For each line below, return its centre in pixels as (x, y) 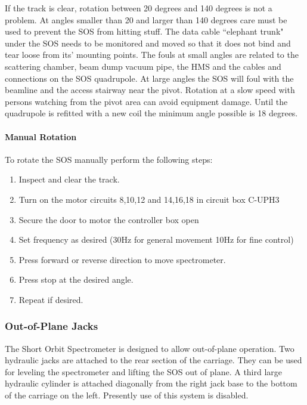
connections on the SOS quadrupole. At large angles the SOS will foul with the (149, 78)
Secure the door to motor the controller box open (109, 219)
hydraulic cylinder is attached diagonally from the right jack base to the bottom (151, 383)
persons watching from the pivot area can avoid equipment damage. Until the (146, 101)
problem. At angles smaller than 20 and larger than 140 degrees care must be (146, 19)
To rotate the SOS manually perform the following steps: (109, 159)
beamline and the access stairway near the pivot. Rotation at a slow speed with (150, 90)
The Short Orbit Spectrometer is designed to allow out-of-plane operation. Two (150, 348)
